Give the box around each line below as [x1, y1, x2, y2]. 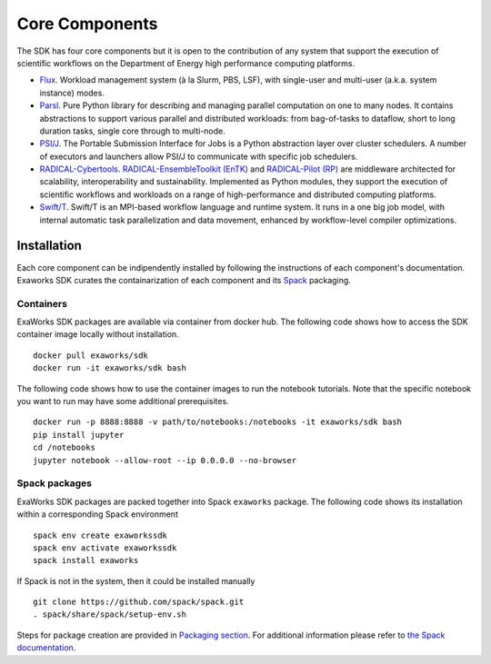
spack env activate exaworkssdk [33, 542, 177, 553]
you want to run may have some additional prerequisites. [16, 396, 229, 407]
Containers [16, 297, 68, 310]
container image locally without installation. [16, 329, 179, 340]
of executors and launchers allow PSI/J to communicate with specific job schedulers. [39, 151, 358, 162]
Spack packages [16, 477, 93, 490]
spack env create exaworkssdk [33, 530, 168, 540]
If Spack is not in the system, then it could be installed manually [16, 575, 256, 586]
